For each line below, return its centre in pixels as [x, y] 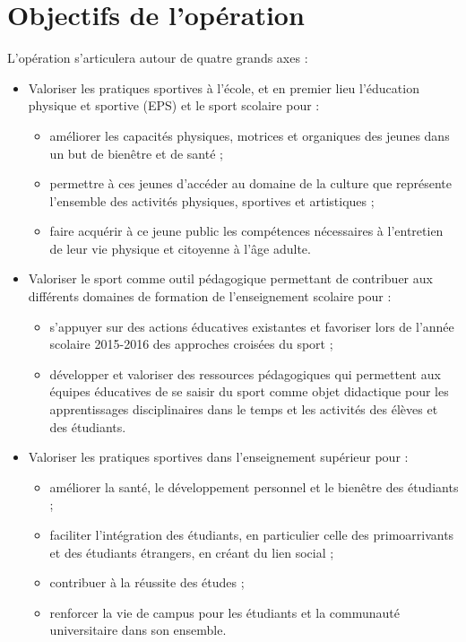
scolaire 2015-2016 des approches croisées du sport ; [191, 344]
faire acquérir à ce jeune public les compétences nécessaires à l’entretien [246, 231]
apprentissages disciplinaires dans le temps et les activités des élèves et [244, 409]
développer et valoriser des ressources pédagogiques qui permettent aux [245, 373]
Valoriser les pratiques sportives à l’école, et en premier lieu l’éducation [224, 87]
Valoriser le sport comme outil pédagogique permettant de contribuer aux [230, 278]
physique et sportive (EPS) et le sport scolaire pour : [174, 105]
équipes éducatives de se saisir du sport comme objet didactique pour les [249, 391]
